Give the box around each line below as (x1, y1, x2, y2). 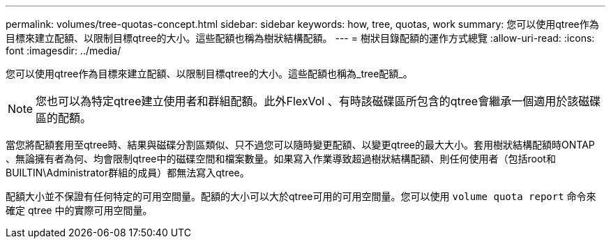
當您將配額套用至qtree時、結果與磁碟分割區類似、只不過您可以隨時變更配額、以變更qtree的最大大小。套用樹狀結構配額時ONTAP (6, 139, 595, 151)
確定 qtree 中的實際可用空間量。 (6, 204, 153, 216)
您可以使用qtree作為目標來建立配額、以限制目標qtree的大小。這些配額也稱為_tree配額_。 (6, 68, 413, 79)
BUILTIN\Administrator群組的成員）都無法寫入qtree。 (6, 167, 250, 178)
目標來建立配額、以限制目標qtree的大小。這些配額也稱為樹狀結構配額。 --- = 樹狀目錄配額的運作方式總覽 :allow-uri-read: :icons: (6, 32, 595, 44)
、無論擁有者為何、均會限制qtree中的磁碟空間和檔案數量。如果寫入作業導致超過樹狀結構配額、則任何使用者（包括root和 (6, 153, 556, 165)
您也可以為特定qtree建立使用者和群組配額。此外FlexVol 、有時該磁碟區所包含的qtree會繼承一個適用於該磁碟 (36, 94, 601, 108)
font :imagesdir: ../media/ (6, 45, 121, 56)
